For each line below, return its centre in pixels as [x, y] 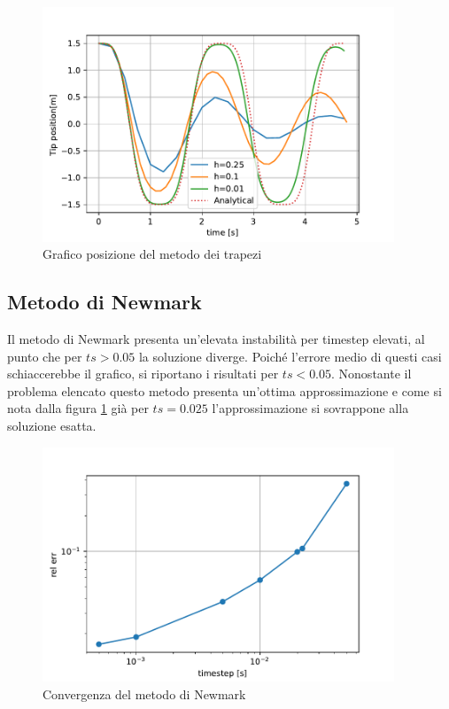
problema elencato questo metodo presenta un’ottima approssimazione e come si [224, 390]
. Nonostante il [372, 374]
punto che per [45, 356]
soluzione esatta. [52, 425]
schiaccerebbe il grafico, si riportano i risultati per [143, 374]
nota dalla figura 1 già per [78, 408]
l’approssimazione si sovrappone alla [310, 408]
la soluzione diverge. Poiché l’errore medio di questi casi [290, 356]
